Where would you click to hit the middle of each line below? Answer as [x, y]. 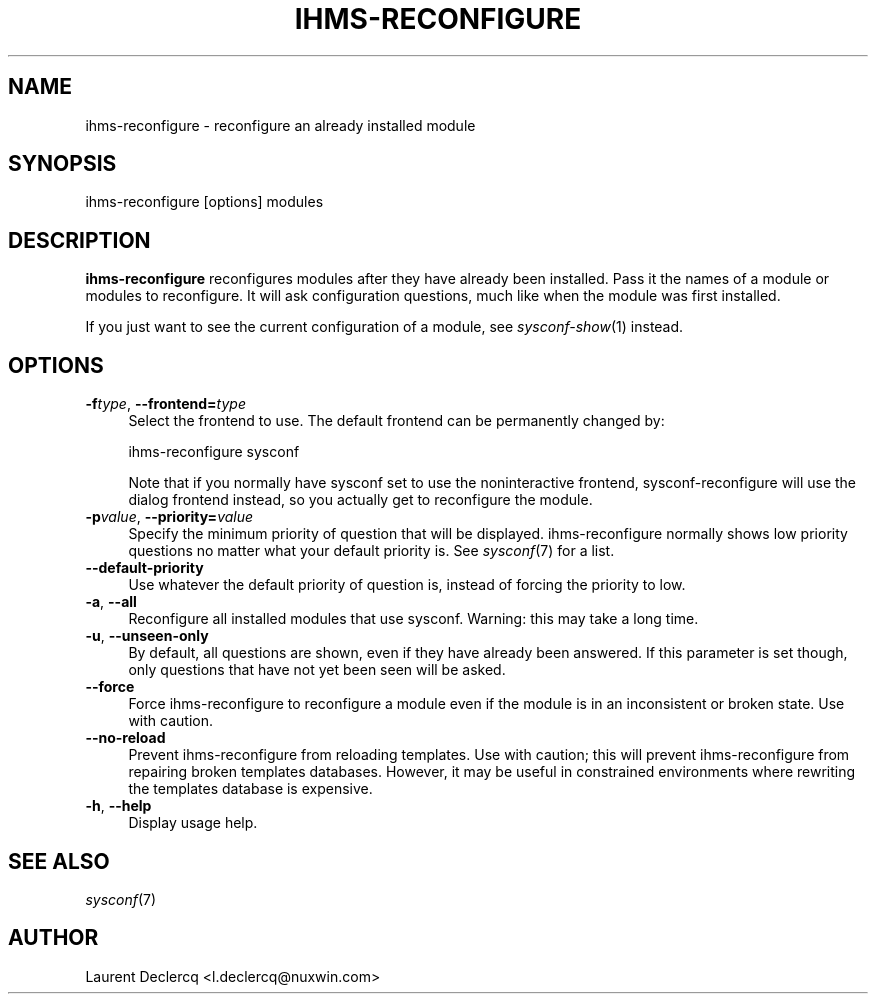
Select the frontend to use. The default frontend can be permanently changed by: [396, 421]
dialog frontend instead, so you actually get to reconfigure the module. [360, 500]
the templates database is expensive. [250, 789]
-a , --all [111, 602]
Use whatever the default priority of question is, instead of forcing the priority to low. [407, 585]
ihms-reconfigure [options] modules [204, 202]
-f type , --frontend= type [165, 404]
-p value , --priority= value [169, 517]
